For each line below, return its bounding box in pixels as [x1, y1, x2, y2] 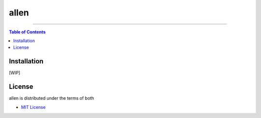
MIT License [21, 104, 46, 110]
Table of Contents [9, 29, 46, 35]
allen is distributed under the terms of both [9, 95, 94, 101]
